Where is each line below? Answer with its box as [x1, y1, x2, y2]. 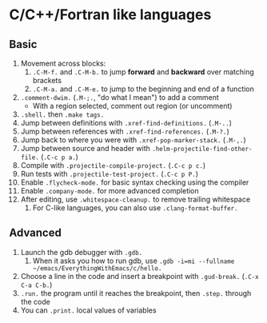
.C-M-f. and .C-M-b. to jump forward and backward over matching [32, 67, 254, 77]
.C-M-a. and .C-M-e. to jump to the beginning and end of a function [32, 84, 255, 94]
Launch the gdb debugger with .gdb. [20, 247, 143, 257]
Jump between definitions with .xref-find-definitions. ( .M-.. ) [20, 118, 233, 127]
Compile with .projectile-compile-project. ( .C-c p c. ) [20, 161, 206, 169]
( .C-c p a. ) [40, 152, 79, 161]
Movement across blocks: [20, 58, 106, 68]
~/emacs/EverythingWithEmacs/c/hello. [32, 264, 162, 273]
